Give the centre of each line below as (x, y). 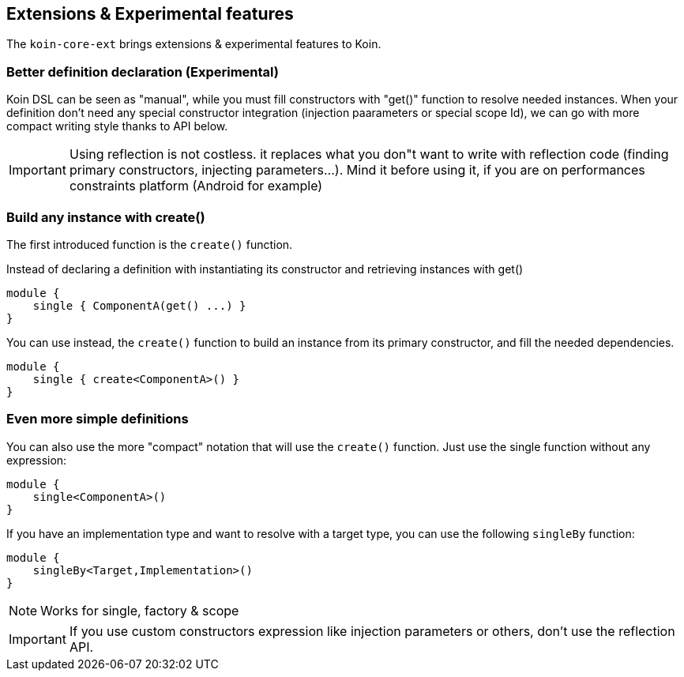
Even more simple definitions (98, 419)
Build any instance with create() (106, 217)
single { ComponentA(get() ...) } (139, 305)
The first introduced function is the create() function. (150, 244)
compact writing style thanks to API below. (117, 126)
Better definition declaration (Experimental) (143, 71)
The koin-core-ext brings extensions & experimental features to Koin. (194, 44)
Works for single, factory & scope (140, 610)
